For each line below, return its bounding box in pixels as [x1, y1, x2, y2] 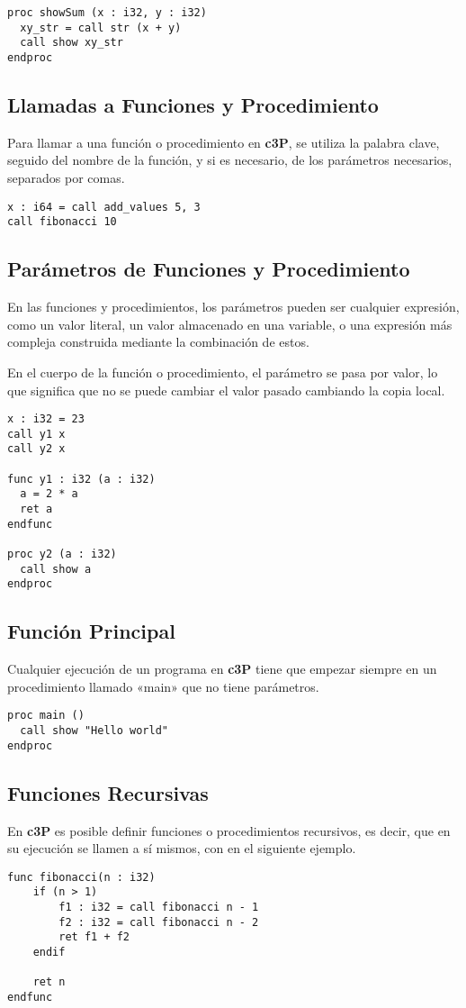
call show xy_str [20, 36, 123, 50]
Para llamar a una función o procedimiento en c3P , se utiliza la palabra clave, [7, 132, 440, 151]
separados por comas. [7, 168, 125, 187]
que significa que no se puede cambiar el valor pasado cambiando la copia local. [7, 380, 445, 399]
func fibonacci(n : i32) [7, 870, 156, 884]
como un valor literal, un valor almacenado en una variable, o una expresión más [7, 314, 453, 333]
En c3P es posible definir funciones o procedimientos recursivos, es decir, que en [7, 821, 451, 840]
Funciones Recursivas [7, 778, 209, 806]
